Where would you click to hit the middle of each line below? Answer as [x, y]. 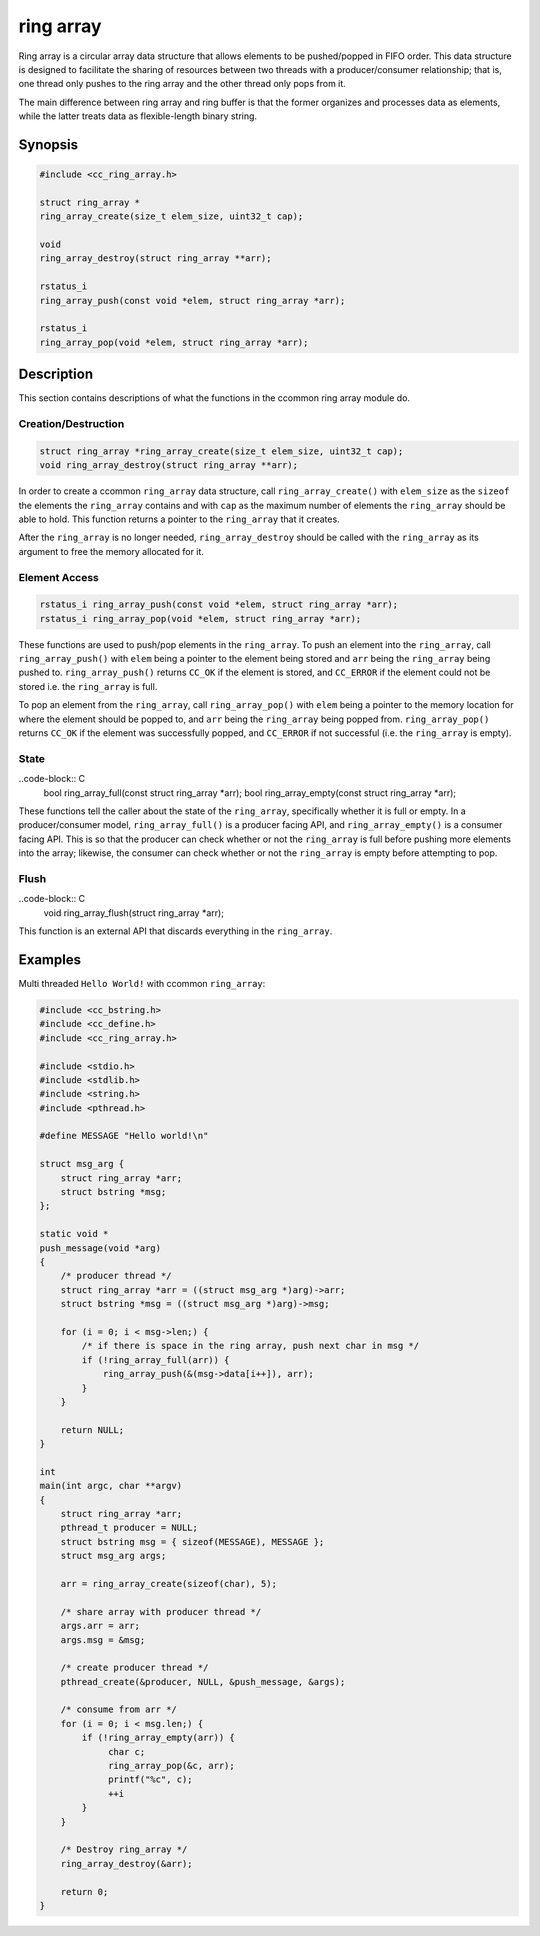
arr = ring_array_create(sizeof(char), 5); [168, 1583]
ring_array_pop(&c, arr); [171, 1766]
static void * [74, 1234]
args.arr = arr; [100, 1626]
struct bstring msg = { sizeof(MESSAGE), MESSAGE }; [192, 1541]
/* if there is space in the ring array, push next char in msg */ [250, 1346]
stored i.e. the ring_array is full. [88, 686]
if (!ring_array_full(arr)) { [155, 1359]
